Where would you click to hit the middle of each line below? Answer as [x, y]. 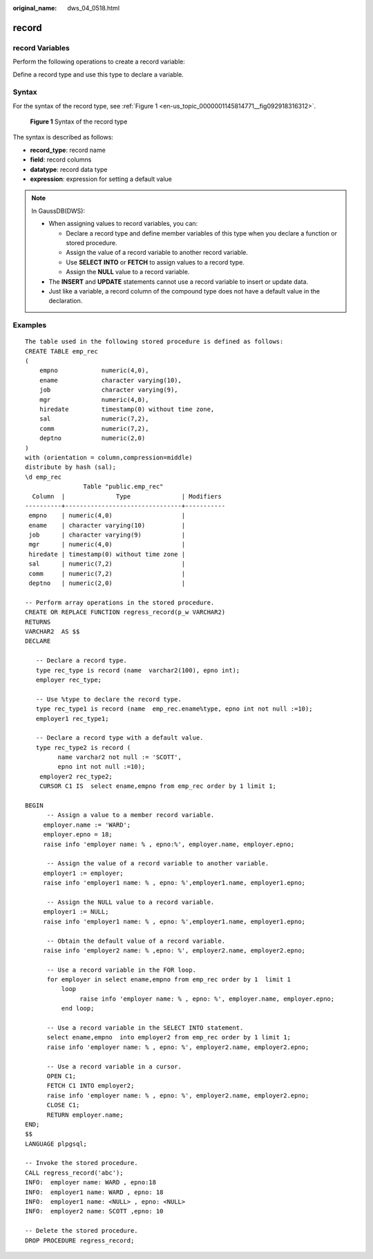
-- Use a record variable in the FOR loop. [122, 970]
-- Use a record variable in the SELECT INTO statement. [145, 1028]
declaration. [66, 301]
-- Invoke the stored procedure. [82, 1163]
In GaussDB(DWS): [58, 211]
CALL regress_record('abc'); [74, 1173]
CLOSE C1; [63, 1105]
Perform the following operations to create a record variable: [99, 61]
